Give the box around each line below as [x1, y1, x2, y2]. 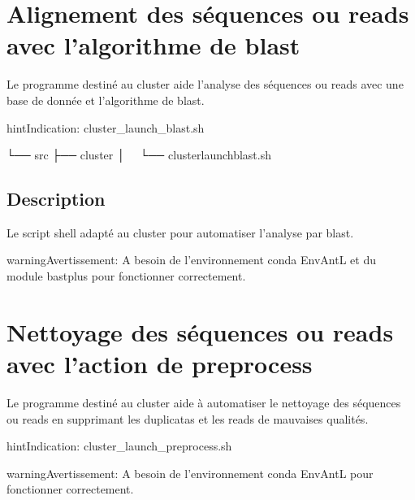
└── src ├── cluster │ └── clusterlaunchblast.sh [6, 146, 272, 163]
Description [6, 186, 106, 211]
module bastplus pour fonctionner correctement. [6, 267, 246, 285]
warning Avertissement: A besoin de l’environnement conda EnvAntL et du [6, 251, 376, 268]
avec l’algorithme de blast [6, 28, 300, 62]
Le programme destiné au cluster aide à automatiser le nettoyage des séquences [6, 393, 401, 411]
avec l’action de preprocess [6, 347, 313, 380]
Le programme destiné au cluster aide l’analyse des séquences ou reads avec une [6, 76, 404, 93]
